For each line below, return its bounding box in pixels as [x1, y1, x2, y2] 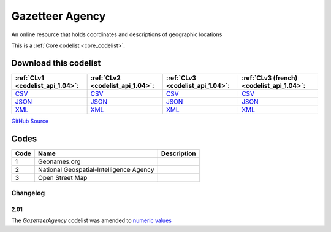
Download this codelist [11, 58, 101, 68]
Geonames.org [37, 157, 81, 166]
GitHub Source [11, 117, 49, 125]
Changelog [11, 189, 45, 198]
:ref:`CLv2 [90, 74, 121, 82]
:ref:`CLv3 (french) [241, 74, 298, 82]
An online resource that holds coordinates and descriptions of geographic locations [11, 31, 223, 38]
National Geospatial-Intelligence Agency [37, 165, 154, 174]
